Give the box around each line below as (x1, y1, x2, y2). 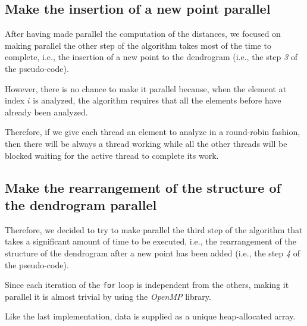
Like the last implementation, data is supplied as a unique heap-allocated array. (5, 310, 296, 322)
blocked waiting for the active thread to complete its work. (5, 149, 219, 161)
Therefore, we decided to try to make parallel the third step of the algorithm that (5, 223, 303, 236)
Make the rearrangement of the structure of (5, 178, 281, 196)
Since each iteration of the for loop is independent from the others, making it (5, 278, 289, 291)
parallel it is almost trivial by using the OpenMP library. (5, 290, 211, 302)
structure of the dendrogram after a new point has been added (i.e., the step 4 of (5, 246, 300, 259)
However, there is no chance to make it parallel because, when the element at (5, 82, 287, 95)
